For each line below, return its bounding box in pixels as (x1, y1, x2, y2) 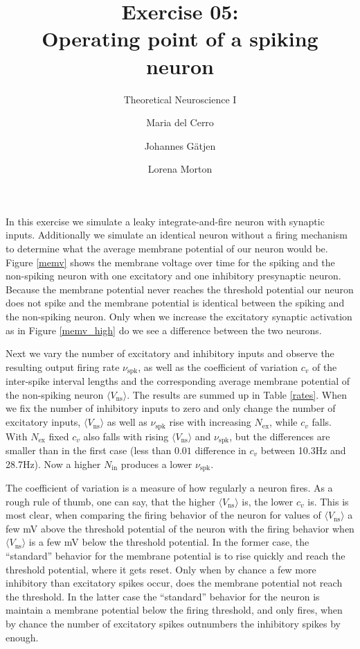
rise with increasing (169, 415, 251, 429)
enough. (6, 630, 39, 644)
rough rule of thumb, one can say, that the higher (6, 494, 215, 508)
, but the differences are (229, 429, 330, 443)
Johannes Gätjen (144, 138, 216, 153)
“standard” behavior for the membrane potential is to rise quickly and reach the (6, 548, 345, 562)
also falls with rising (83, 429, 169, 443)
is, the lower (242, 494, 294, 508)
